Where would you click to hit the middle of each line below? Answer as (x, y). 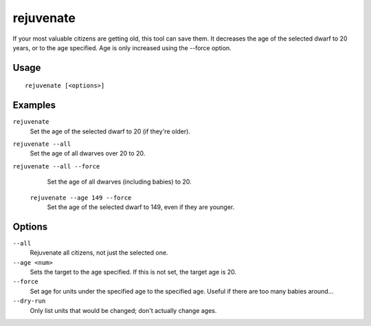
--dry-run (29, 301)
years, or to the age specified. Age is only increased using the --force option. (122, 47)
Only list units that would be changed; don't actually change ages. (123, 310)
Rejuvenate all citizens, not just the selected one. (99, 253)
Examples (34, 106)
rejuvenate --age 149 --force (81, 197)
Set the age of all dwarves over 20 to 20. (88, 153)
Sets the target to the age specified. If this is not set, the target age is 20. (133, 272)
